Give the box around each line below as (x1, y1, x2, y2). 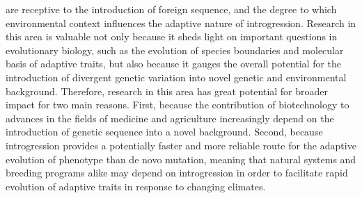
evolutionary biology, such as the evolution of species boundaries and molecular (6, 42, 344, 57)
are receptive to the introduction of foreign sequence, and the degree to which (6, 2, 337, 16)
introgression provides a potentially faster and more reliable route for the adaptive (6, 138, 356, 152)
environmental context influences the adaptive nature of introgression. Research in (6, 15, 356, 30)
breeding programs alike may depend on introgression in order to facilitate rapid (6, 165, 348, 180)
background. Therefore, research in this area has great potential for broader (6, 83, 329, 98)
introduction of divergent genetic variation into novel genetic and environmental (6, 69, 347, 84)
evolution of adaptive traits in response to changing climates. (6, 179, 266, 193)
